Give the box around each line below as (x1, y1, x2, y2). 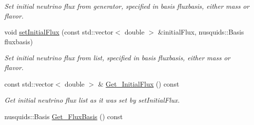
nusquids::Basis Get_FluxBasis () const (4, 111, 123, 121)
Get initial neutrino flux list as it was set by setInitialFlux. (4, 95, 180, 105)
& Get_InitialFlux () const (98, 78, 179, 89)
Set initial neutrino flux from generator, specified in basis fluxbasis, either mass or (4, 1, 250, 11)
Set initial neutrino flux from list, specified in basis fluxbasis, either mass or (4, 53, 231, 63)
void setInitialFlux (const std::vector (4, 27, 114, 37)
